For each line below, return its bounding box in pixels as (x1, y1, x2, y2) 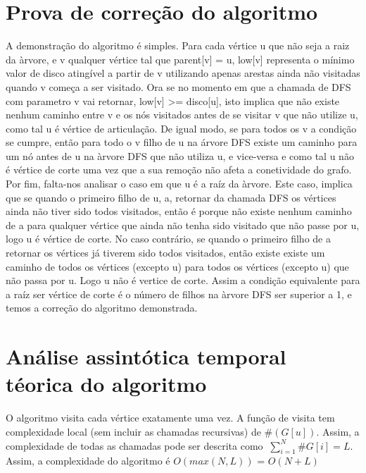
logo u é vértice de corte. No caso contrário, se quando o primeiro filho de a (6, 231, 331, 246)
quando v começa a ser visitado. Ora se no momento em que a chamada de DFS (6, 79, 351, 94)
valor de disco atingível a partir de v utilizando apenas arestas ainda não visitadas (6, 66, 360, 80)
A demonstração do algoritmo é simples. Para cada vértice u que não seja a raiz (6, 38, 350, 53)
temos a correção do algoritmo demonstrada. (6, 300, 198, 315)
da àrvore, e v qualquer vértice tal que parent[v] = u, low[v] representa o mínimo (6, 51, 355, 66)
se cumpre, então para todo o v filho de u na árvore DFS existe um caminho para (6, 135, 358, 149)
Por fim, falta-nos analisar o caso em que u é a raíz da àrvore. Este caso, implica (6, 176, 353, 191)
